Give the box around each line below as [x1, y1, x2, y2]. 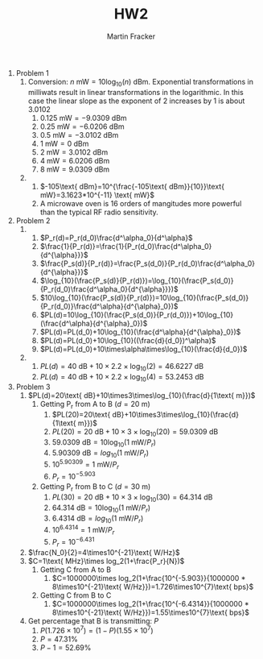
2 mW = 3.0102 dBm [39, 147, 109, 157]
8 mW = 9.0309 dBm [39, 164, 110, 174]
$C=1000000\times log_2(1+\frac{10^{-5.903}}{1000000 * [51, 573, 246, 582]
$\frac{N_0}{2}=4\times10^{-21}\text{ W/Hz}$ [27, 547, 180, 557]
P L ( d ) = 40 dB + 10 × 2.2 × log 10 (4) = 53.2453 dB [39, 371, 204, 383]
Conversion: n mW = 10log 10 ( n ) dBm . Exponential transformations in [27, 77, 253, 89]
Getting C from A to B [39, 565, 111, 574]
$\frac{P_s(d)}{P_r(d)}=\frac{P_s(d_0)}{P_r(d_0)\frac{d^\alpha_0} [39, 259, 256, 268]
